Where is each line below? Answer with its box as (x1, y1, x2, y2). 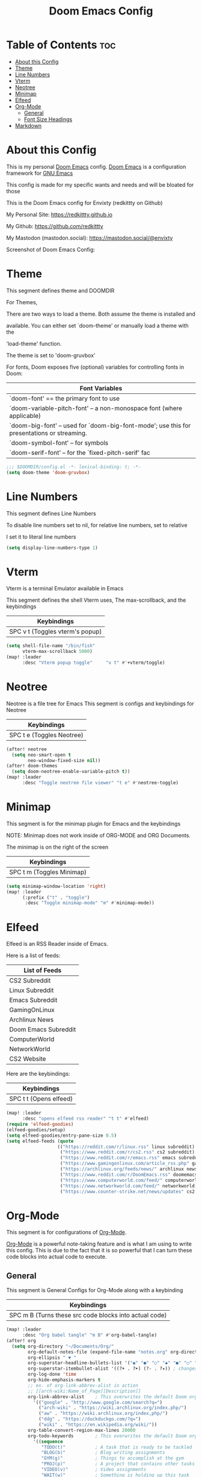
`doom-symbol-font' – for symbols (9, 439, 109, 447)
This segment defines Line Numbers (6, 510, 96, 517)
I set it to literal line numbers (6, 533, 76, 540)
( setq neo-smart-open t (11, 752, 71, 758)
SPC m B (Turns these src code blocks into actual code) (9, 1311, 167, 1320)
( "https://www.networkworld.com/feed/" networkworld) (60, 1182, 198, 1189)
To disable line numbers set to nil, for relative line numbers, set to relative (6, 521, 188, 528)
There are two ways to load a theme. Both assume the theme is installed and (6, 310, 195, 317)
